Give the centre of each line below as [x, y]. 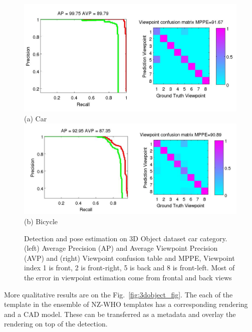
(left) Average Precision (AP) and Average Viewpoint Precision [121, 248]
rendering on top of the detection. [56, 324]
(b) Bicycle [41, 221]
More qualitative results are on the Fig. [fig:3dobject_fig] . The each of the [118, 294]
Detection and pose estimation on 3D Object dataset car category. [126, 238]
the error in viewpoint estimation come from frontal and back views [128, 278]
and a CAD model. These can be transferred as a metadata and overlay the [120, 314]
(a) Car [36, 118]
